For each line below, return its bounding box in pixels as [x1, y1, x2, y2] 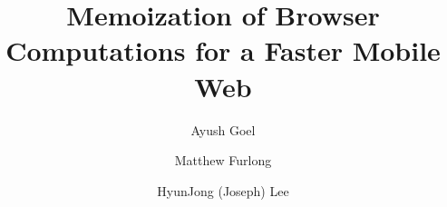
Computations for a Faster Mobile [5, 32, 441, 69]
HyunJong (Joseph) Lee [157, 181, 289, 200]
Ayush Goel [190, 120, 256, 139]
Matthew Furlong [174, 151, 272, 170]
